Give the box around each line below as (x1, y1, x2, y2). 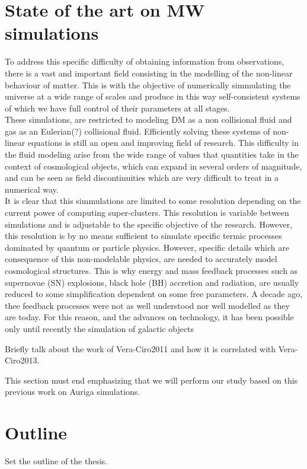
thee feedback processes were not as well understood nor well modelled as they (5, 299, 290, 311)
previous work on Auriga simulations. (5, 385, 140, 398)
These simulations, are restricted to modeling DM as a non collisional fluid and (5, 113, 292, 126)
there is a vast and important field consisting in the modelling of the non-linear (5, 66, 293, 79)
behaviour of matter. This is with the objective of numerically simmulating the (5, 78, 291, 91)
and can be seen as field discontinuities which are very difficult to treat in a (5, 171, 279, 184)
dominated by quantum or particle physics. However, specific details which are (5, 241, 289, 253)
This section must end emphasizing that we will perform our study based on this (5, 374, 298, 386)
